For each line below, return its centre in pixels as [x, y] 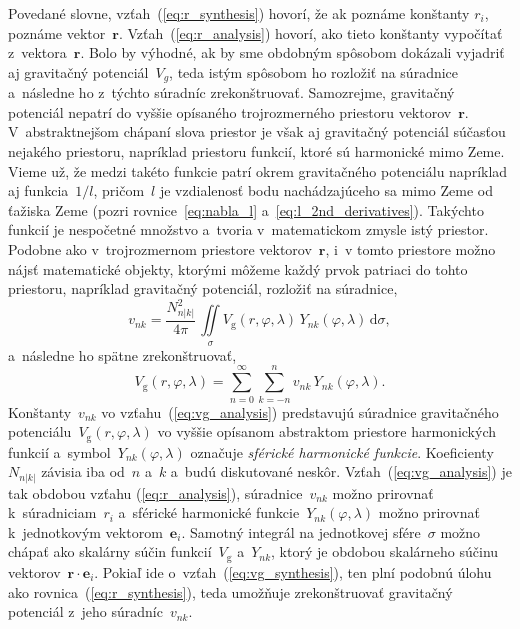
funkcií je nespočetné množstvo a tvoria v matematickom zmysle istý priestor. [248, 229]
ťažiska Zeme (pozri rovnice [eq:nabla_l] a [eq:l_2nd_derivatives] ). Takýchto [246, 209]
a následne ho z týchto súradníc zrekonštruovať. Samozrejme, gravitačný [231, 92]
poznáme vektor [57, 32]
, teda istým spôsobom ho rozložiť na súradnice [314, 71]
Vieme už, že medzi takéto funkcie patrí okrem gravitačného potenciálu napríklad [258, 170]
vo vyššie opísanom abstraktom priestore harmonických [326, 431]
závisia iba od [83, 471]
